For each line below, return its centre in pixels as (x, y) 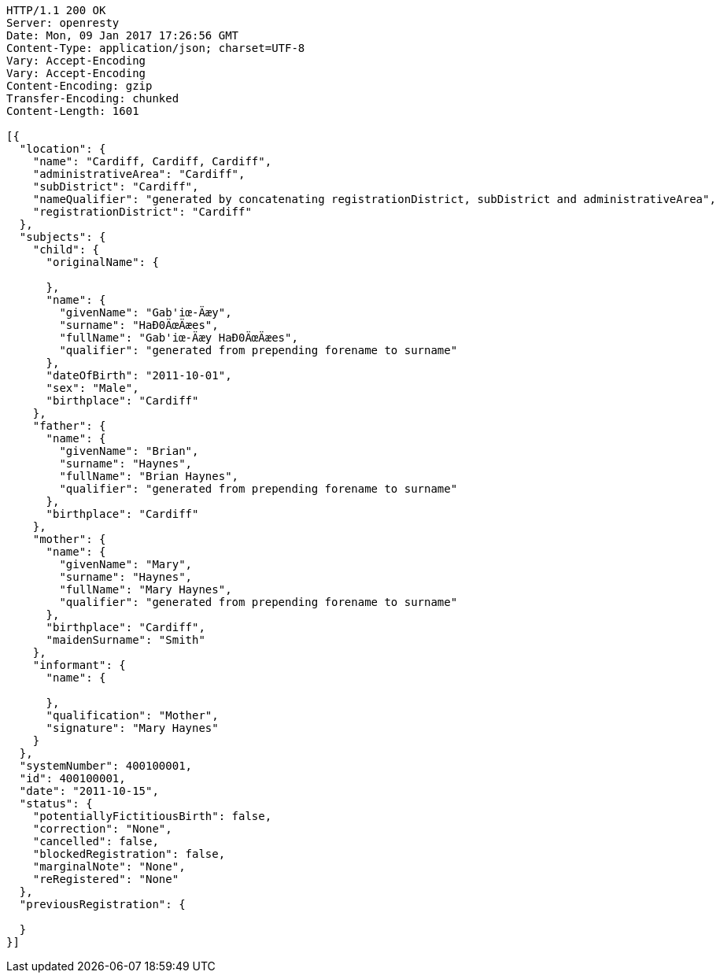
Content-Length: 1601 (73, 111)
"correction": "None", (102, 829)
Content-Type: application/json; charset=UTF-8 (156, 48)
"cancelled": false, (96, 841)
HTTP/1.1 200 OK (56, 10)
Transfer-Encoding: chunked (93, 98)
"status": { (56, 804)
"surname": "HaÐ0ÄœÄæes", (139, 325)
